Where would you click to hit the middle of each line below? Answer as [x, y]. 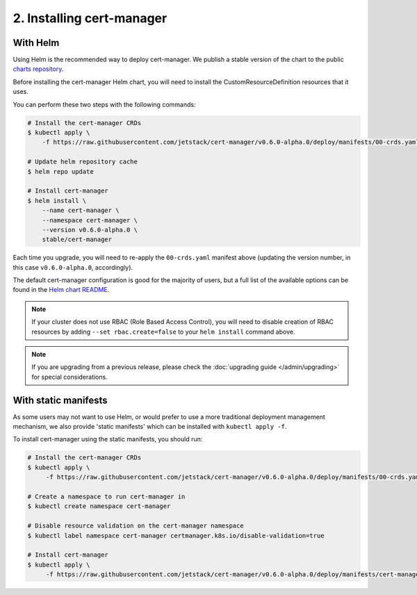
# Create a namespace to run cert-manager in [106, 497]
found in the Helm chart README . [61, 290]
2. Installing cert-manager [90, 18]
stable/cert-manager [77, 239]
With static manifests [60, 400]
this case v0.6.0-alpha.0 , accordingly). [73, 267]
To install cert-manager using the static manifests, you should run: [108, 439]
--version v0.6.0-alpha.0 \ [90, 230]
